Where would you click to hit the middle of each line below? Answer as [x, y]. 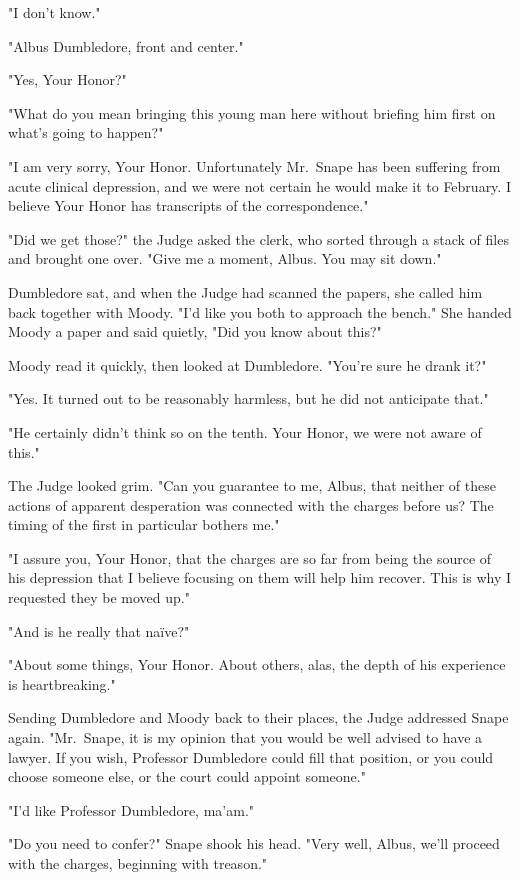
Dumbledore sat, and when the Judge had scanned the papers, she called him [245, 291]
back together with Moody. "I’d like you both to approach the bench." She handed [260, 311]
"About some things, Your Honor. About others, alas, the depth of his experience [257, 664]
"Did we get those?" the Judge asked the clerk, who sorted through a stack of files [258, 238]
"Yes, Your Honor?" [67, 79]
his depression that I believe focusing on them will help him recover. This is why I [259, 577]
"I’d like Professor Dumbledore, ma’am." [131, 809]
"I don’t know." [54, 12]
